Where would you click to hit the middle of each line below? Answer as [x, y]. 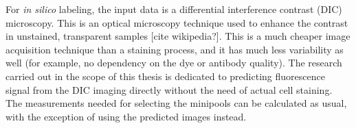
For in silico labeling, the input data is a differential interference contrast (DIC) [174, 9]
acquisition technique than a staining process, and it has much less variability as [175, 49]
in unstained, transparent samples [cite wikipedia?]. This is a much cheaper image [178, 36]
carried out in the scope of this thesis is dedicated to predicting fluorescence [165, 76]
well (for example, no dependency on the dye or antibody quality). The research [174, 63]
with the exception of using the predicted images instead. [126, 116]
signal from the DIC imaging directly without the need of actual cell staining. [169, 89]
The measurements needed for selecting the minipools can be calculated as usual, [176, 103]
